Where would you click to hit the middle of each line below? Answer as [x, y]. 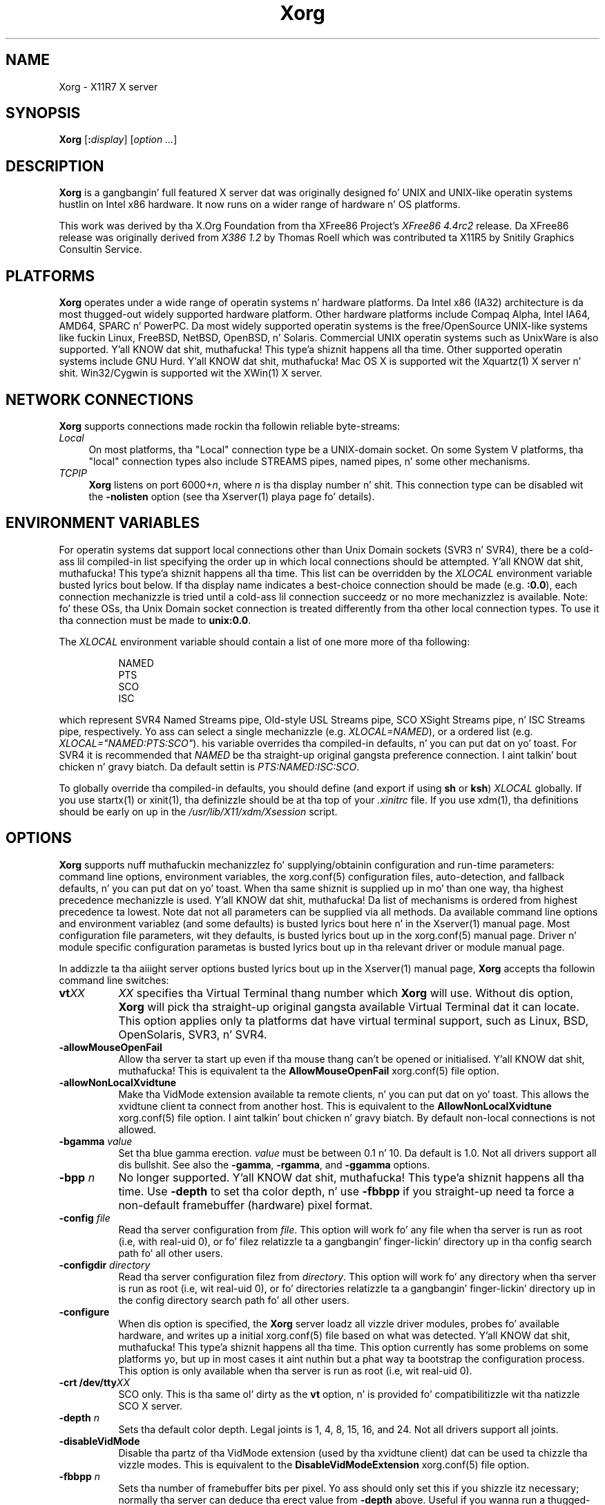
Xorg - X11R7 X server [108, 86]
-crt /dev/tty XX [94, 1382]
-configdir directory [105, 1265]
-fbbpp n [80, 1476]
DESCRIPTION [55, 166]
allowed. [137, 1129]
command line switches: [114, 980]
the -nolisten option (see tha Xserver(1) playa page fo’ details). [232, 496]
